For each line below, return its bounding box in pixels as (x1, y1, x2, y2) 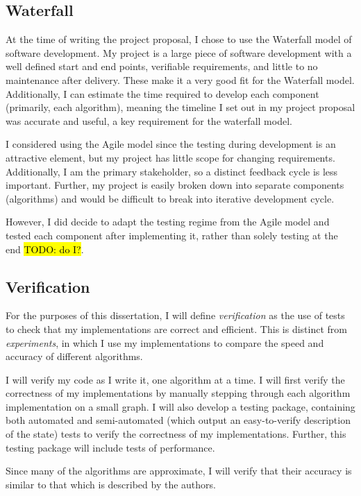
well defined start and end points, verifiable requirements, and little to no (6, 59, 318, 74)
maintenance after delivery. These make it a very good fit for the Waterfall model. (6, 72, 355, 87)
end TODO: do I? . (6, 241, 84, 256)
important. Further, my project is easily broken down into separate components (6, 178, 344, 192)
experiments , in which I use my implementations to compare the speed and (6, 335, 324, 350)
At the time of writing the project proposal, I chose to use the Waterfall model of (6, 32, 352, 46)
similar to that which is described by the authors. (6, 477, 216, 491)
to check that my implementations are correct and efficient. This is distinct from (6, 321, 347, 336)
